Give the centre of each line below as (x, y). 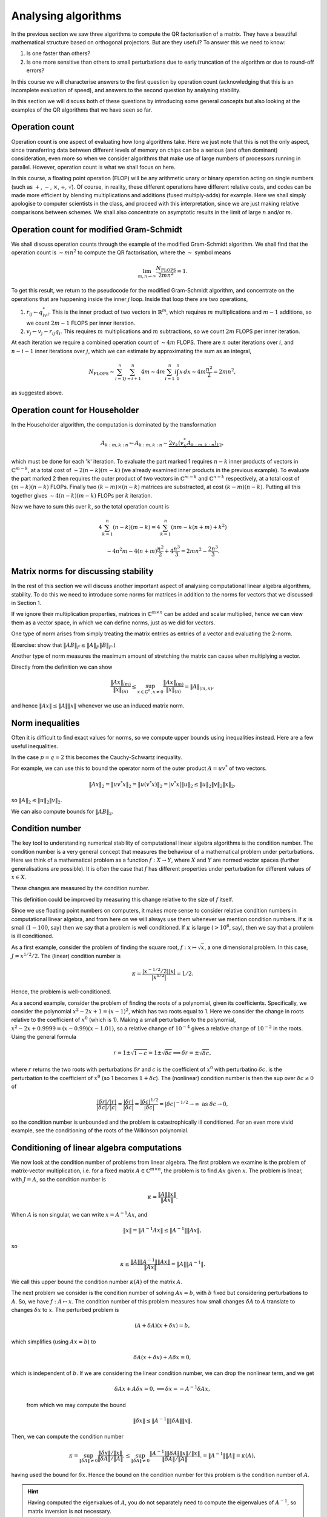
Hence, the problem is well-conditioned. (61, 992)
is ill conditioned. (32, 936)
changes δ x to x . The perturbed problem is (65, 1310)
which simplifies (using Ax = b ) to (54, 1342)
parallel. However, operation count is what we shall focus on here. (93, 167)
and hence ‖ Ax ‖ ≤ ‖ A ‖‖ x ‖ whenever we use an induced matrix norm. (98, 706)
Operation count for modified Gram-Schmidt (97, 230)
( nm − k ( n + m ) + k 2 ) (199, 527)
